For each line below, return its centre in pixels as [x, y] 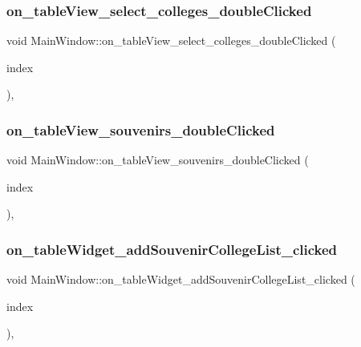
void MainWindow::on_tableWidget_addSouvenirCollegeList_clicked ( [181, 279]
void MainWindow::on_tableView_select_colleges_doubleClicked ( [171, 40]
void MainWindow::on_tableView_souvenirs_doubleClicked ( [158, 160]
